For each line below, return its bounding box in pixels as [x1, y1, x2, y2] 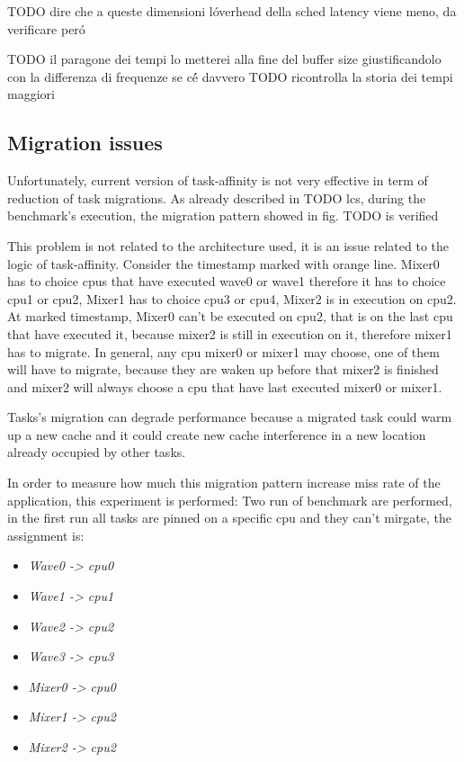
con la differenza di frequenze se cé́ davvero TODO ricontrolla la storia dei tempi [7, 67, 453, 85]
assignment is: [7, 525, 85, 544]
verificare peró [7, 19, 85, 38]
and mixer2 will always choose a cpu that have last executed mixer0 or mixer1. [7, 377, 442, 396]
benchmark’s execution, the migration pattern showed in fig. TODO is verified [7, 206, 439, 225]
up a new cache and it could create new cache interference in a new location [7, 425, 426, 444]
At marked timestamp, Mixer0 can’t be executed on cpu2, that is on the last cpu [7, 307, 453, 326]
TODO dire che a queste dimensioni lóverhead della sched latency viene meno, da [7, 2, 457, 20]
